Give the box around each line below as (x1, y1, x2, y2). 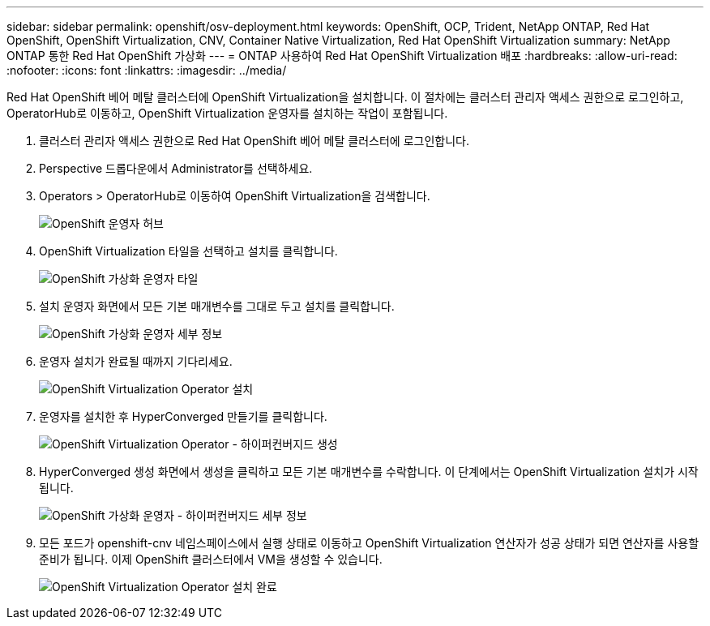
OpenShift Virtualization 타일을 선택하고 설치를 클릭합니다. (39, 244, 338, 258)
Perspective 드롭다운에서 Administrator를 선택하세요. (39, 161, 313, 175)
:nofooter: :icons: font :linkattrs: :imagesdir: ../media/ (6, 63, 287, 77)
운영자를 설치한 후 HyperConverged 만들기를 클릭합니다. (39, 409, 327, 423)
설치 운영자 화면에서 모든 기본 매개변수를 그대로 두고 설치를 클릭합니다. (39, 299, 395, 313)
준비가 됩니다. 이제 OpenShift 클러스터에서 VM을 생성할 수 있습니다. (39, 552, 383, 566)
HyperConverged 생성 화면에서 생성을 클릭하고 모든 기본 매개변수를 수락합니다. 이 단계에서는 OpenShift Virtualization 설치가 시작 (39, 465, 699, 478)
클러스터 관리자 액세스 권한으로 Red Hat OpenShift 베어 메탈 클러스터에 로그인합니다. (39, 134, 469, 148)
